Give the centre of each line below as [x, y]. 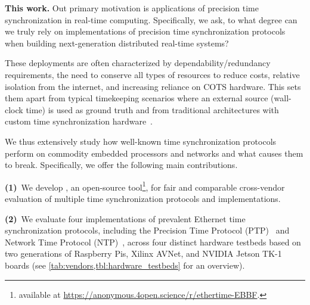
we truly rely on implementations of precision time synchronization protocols [145, 31]
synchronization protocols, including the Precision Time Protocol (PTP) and [147, 230]
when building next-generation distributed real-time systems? [117, 43]
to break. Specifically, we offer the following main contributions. [121, 165]
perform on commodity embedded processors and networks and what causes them [154, 153]
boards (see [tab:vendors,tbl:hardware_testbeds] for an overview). [125, 265]
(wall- [281, 98]
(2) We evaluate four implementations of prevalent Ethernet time [125, 218]
